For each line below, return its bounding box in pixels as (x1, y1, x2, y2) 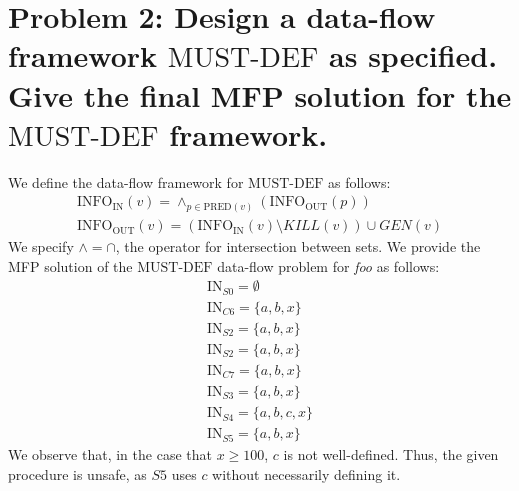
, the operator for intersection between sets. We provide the (115, 236, 481, 257)
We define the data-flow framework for (8, 171, 244, 192)
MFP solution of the (8, 255, 133, 276)
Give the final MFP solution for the (8, 74, 512, 115)
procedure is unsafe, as (8, 463, 147, 484)
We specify (8, 236, 74, 257)
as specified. (329, 35, 498, 76)
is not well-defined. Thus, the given (283, 444, 499, 465)
